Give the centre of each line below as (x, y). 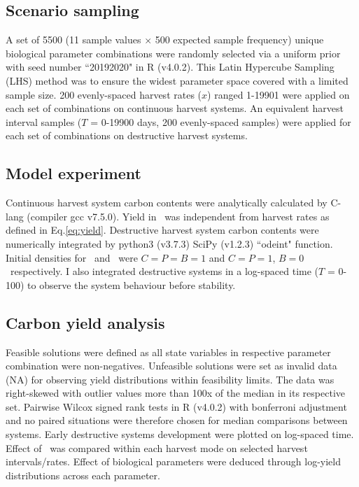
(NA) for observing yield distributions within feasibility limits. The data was (170, 379)
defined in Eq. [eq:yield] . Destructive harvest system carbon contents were (162, 230)
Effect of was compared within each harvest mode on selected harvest (157, 447)
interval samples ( (44, 121)
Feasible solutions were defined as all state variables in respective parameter (168, 352)
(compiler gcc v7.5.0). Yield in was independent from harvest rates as (178, 216)
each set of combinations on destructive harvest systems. (127, 135)
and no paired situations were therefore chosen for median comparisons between (177, 420)
